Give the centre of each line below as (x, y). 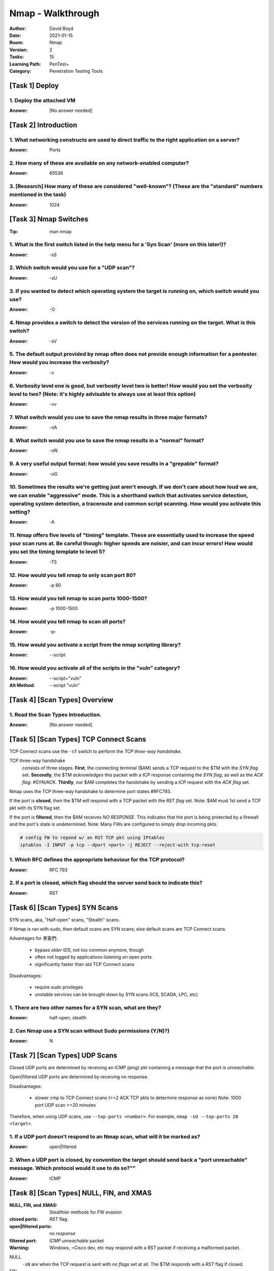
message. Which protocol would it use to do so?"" (73, 1168)
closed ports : (24, 1219)
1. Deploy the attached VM (42, 100)
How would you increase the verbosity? (59, 362)
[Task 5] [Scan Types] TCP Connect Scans (78, 739)
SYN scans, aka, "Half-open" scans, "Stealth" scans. (65, 920)
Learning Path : (25, 64)
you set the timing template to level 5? (57, 552)
